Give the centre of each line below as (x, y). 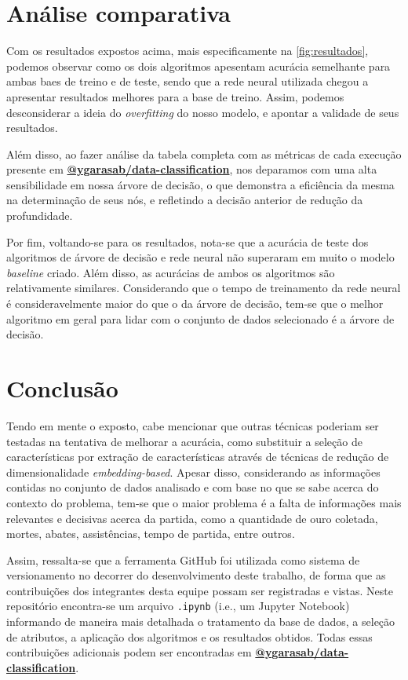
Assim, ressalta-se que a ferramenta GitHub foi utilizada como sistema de (183, 559)
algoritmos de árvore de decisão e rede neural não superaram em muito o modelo (200, 257)
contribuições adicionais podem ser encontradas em (129, 652)
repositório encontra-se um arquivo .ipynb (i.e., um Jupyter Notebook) (178, 606)
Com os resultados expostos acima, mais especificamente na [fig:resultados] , (188, 51)
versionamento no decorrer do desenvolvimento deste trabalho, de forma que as (196, 575)
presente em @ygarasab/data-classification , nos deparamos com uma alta (192, 169)
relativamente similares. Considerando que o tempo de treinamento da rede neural (204, 288)
